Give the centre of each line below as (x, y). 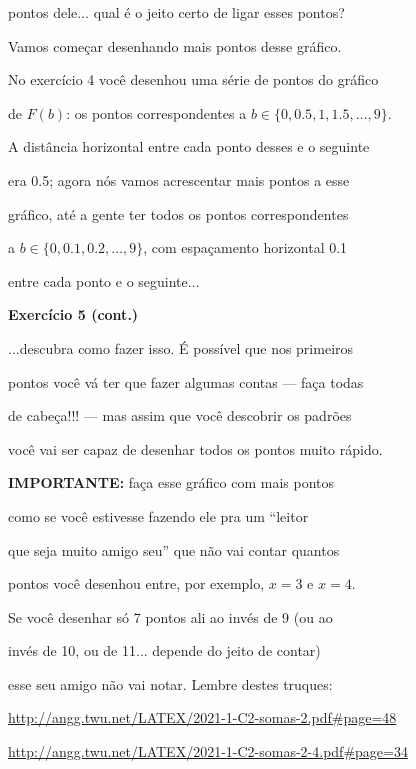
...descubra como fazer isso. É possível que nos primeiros (181, 347)
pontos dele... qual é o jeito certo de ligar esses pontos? (176, 12)
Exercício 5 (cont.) (73, 314)
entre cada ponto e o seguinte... (104, 280)
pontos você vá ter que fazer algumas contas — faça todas (186, 381)
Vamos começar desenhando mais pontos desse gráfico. (175, 45)
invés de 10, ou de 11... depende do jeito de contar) (164, 650)
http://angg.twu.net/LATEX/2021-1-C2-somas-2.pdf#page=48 (202, 717)
